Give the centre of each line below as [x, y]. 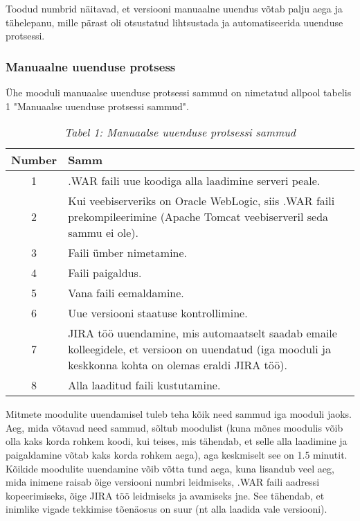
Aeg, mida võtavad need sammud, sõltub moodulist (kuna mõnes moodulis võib [174, 427]
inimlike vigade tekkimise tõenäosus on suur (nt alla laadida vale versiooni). [166, 509]
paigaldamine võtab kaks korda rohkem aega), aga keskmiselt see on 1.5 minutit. [177, 454]
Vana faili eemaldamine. [126, 293]
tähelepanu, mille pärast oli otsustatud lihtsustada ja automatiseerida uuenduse [174, 22]
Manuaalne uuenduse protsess [91, 66]
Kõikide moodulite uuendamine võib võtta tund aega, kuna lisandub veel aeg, [170, 468]
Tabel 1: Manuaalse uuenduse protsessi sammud [180, 132]
